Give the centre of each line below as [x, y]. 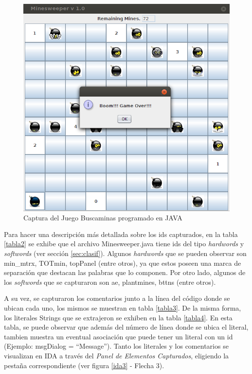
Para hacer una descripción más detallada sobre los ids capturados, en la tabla [121, 234]
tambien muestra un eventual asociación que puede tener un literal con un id [118, 336]
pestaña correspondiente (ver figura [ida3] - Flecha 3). [84, 365]
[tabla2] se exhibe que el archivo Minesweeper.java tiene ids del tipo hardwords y [124, 244]
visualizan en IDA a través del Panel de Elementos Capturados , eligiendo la [117, 356]
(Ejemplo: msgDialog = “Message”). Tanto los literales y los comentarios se [116, 346]
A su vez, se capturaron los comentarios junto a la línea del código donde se [117, 298]
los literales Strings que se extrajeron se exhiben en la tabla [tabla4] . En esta [118, 317]
